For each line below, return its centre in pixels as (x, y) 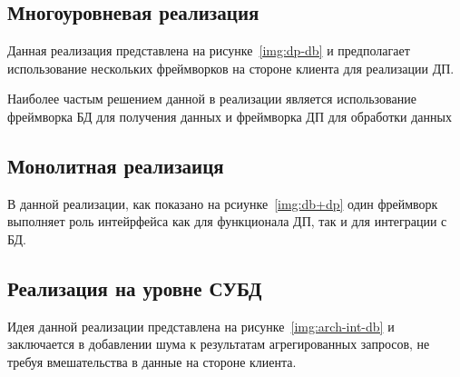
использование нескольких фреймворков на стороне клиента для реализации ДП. (231, 68)
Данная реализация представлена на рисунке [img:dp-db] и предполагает (209, 50)
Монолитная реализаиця (116, 165)
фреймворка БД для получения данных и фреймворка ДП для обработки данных (230, 116)
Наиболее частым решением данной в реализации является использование (212, 99)
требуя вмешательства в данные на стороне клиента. (152, 361)
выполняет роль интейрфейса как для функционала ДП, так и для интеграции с (227, 221)
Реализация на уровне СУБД (135, 288)
